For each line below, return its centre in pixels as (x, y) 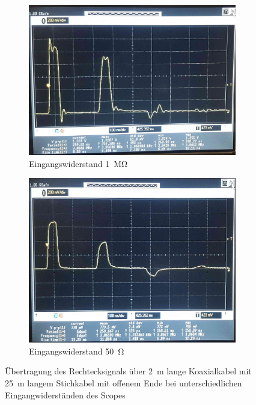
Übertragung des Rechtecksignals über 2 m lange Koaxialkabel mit (128, 371)
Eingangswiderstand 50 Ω (77, 351)
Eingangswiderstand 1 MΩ (78, 163)
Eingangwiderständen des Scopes (65, 394)
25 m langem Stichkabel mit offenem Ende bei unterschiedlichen (123, 383)
